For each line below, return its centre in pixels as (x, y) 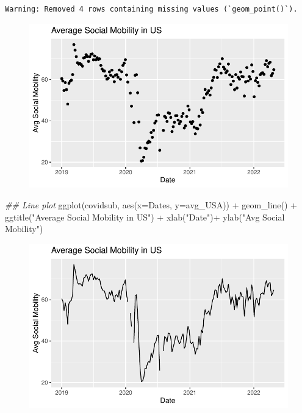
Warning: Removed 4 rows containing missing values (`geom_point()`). (151, 9)
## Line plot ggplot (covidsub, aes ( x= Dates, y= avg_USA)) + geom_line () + (151, 205)
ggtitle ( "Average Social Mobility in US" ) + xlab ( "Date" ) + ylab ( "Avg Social (145, 217)
